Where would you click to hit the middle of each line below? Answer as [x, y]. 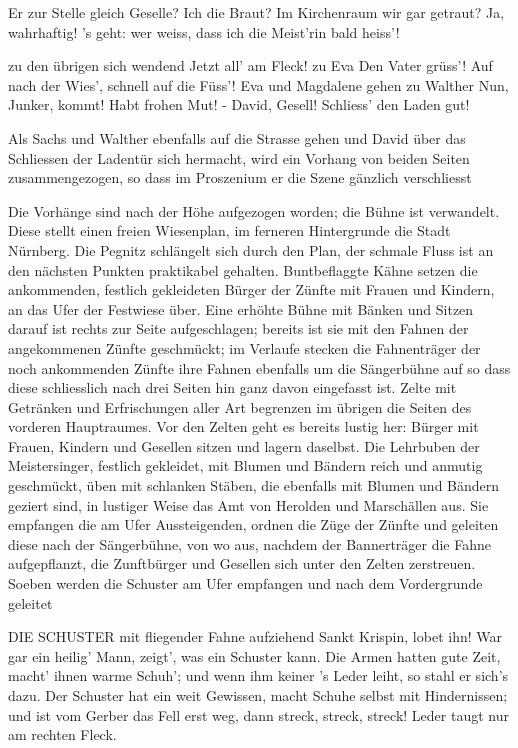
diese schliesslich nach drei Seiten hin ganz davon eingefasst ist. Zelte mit [232, 387]
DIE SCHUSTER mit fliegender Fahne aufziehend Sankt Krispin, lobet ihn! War [255, 636]
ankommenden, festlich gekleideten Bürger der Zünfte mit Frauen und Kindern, [251, 289]
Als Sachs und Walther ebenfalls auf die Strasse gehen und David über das [237, 137]
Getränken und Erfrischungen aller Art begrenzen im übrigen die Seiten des [240, 406]
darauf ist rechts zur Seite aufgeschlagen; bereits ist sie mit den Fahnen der [238, 328]
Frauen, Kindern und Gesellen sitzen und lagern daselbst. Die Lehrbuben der [244, 445]
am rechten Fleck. [62, 734]
